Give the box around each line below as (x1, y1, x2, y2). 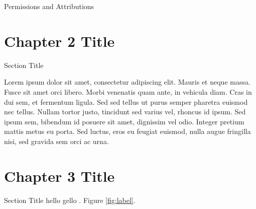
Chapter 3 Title (4, 165, 115, 186)
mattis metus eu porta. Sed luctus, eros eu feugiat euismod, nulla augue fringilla (4, 126, 251, 136)
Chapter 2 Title (4, 30, 115, 51)
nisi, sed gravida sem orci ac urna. (4, 135, 109, 146)
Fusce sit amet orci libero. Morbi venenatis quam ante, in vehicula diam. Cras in (4, 86, 252, 97)
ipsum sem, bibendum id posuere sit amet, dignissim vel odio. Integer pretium (4, 116, 244, 126)
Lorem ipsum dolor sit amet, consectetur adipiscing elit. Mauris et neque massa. (4, 77, 250, 87)
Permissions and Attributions (4, 1, 94, 11)
